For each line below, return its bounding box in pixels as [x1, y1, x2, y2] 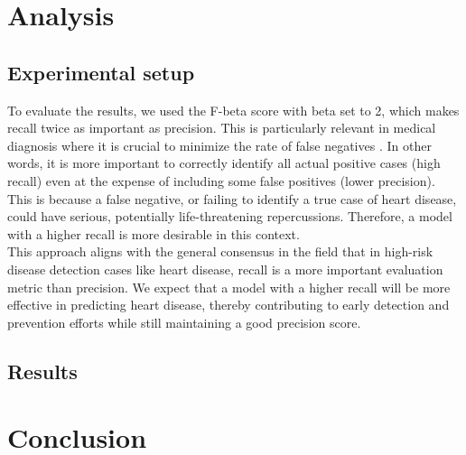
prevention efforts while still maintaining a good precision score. [7, 312, 361, 331]
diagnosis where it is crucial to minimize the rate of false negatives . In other [7, 135, 432, 154]
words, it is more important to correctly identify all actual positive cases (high [7, 153, 441, 172]
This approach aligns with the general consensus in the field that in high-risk [7, 242, 433, 261]
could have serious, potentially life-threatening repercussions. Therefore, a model [7, 207, 452, 226]
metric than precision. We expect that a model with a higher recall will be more [7, 277, 451, 296]
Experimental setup [7, 58, 195, 86]
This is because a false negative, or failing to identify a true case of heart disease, [7, 189, 457, 208]
